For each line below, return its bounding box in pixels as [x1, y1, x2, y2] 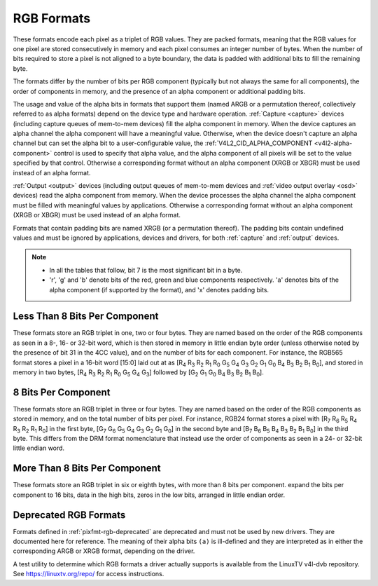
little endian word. [13, 444, 65, 452]
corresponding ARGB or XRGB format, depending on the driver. [13, 547, 195, 555]
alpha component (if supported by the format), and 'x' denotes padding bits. [49, 285, 269, 294]
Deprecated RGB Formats [13, 509, 126, 521]
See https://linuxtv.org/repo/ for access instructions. [13, 570, 164, 578]
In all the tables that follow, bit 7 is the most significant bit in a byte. [49, 266, 243, 274]
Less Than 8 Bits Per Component [13, 311, 159, 322]
